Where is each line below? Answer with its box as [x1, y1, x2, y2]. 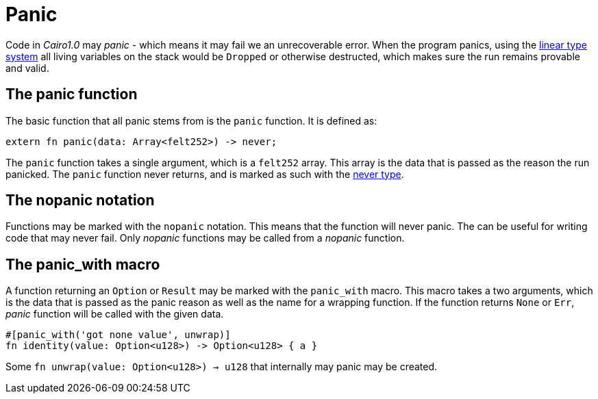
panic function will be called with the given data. [5, 308, 224, 320]
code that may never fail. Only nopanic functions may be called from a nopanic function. [5, 232, 405, 244]
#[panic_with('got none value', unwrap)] [5, 329, 231, 341]
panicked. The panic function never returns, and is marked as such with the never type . [5, 168, 404, 180]
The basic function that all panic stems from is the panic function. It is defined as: [5, 114, 377, 127]
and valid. [5, 62, 49, 74]
